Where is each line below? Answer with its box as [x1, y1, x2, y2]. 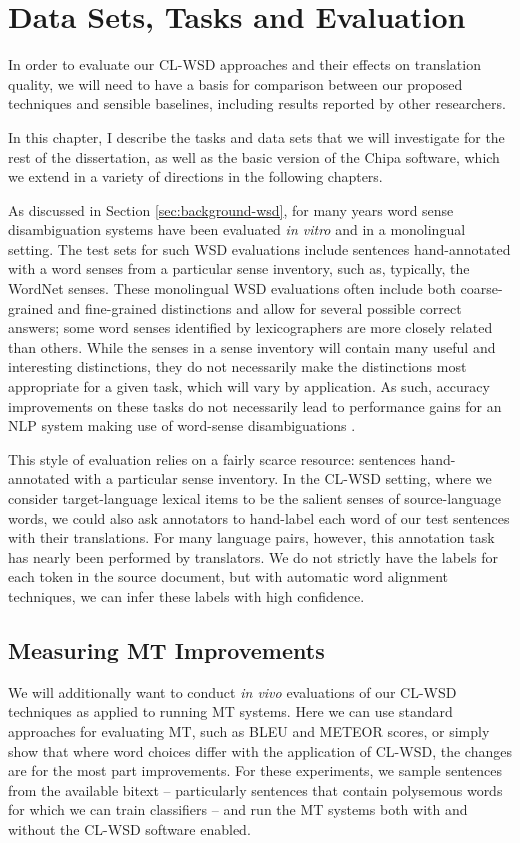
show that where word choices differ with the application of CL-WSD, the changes [8, 740, 512, 761]
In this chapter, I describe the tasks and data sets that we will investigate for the [8, 126, 505, 147]
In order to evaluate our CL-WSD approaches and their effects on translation [8, 54, 481, 75]
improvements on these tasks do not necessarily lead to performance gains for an [8, 395, 502, 416]
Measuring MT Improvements [8, 634, 325, 665]
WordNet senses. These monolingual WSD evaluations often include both [8, 278, 456, 299]
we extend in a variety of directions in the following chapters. [8, 166, 383, 187]
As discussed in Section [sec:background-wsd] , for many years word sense [8, 199, 454, 220]
